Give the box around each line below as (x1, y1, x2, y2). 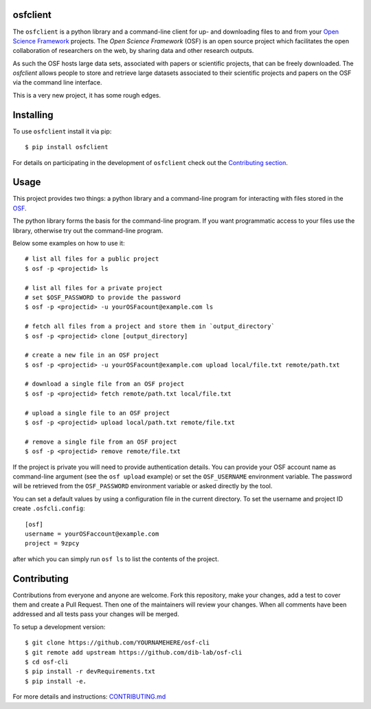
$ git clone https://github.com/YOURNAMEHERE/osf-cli (25, 639, 210, 646)
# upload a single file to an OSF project (25, 409, 170, 417)
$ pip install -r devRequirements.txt (25, 668, 156, 675)
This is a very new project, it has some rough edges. (12, 91, 161, 99)
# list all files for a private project (25, 284, 163, 292)
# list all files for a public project (25, 255, 159, 263)
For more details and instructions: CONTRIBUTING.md (12, 692, 166, 701)
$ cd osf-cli (25, 657, 69, 666)
